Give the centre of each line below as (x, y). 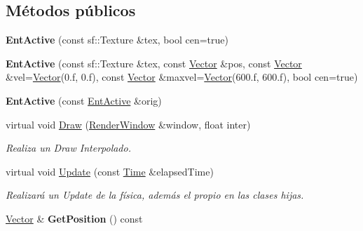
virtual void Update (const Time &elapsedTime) (110, 171)
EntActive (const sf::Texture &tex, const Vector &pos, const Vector (154, 63)
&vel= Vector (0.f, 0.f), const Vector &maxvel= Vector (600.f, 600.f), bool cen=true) (182, 77)
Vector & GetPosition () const (74, 218)
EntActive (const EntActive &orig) (84, 100)
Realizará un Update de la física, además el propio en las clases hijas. (155, 195)
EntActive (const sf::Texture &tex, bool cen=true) (117, 40)
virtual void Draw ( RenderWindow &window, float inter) (128, 124)
